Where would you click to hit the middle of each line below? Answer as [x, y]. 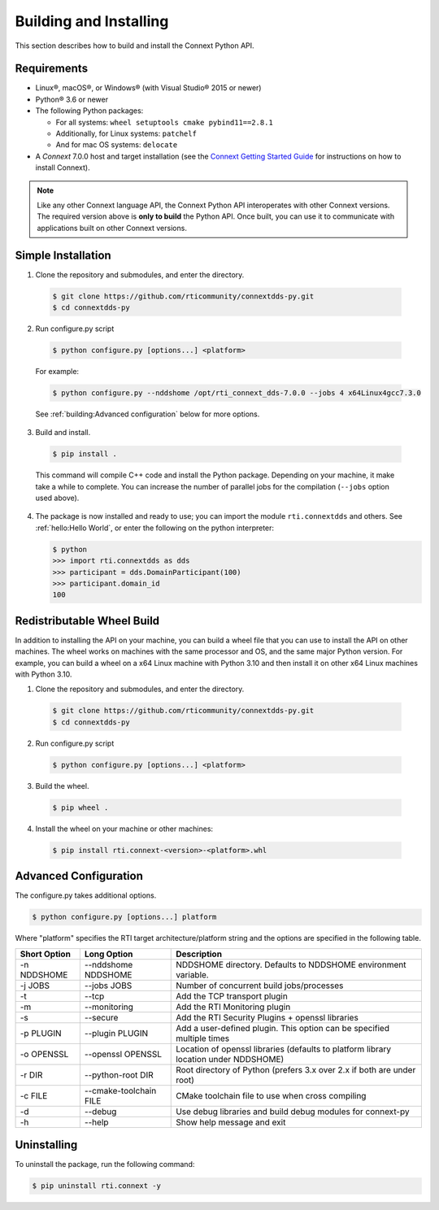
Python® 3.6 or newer [72, 99]
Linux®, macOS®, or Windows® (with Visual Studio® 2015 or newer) [148, 88]
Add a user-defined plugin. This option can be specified [283, 1028]
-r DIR [31, 1075]
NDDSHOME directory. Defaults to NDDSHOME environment [291, 964]
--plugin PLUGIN [116, 1033]
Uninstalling [46, 1145]
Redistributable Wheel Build [87, 621]
